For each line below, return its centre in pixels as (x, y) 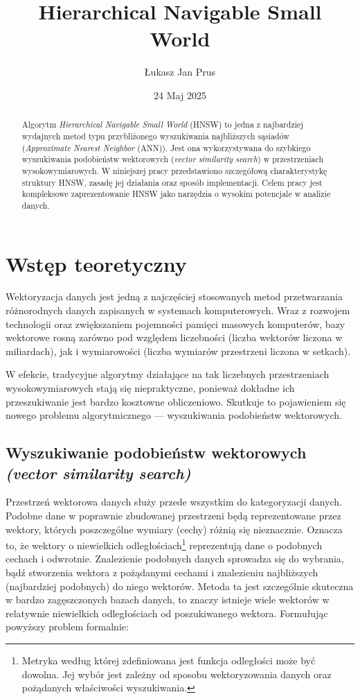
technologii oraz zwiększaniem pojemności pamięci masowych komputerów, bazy (175, 323)
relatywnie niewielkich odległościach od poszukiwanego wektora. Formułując (167, 613)
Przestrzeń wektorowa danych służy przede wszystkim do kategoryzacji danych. (174, 502)
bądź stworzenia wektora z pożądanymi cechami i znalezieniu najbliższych (162, 572)
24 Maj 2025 (180, 95)
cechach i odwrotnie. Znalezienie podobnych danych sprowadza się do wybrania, (175, 559)
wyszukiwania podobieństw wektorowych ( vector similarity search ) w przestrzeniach (173, 159)
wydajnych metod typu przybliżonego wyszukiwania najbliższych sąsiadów (155, 136)
